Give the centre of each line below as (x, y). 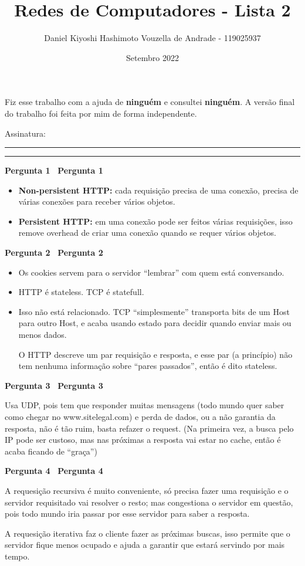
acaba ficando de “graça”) (51, 451)
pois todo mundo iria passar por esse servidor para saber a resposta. (127, 514)
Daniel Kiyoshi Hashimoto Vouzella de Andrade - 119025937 (152, 38)
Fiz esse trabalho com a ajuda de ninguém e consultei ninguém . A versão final (150, 102)
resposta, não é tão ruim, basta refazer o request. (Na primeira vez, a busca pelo (149, 428)
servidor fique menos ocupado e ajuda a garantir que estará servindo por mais (145, 545)
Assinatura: (25, 133)
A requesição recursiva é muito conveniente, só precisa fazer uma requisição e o (147, 490)
